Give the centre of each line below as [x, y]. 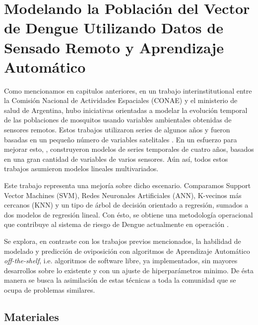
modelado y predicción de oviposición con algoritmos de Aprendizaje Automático [127, 251]
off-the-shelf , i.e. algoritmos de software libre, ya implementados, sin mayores [121, 261]
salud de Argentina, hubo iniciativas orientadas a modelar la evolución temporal [126, 110]
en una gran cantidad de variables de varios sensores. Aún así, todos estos [116, 159]
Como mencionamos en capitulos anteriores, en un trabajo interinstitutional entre [128, 90]
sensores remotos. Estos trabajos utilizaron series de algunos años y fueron [117, 130]
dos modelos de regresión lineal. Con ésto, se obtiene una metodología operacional [129, 214]
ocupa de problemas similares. [50, 289]
